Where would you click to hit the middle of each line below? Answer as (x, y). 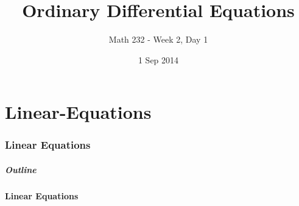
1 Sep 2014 (158, 59)
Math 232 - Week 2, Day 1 (158, 39)
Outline (21, 169)
